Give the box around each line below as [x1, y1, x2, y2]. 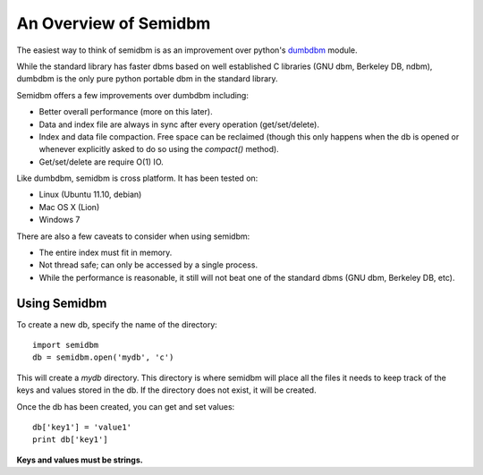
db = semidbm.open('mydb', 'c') [32, 352, 174, 362]
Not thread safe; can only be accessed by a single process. [38, 259, 258, 270]
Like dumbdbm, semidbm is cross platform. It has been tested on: [16, 173, 258, 183]
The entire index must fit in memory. [38, 247, 173, 259]
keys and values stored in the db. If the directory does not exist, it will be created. [16, 385, 317, 395]
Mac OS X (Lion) [38, 201, 100, 212]
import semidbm [32, 340, 99, 351]
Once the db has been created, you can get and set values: [16, 401, 235, 411]
